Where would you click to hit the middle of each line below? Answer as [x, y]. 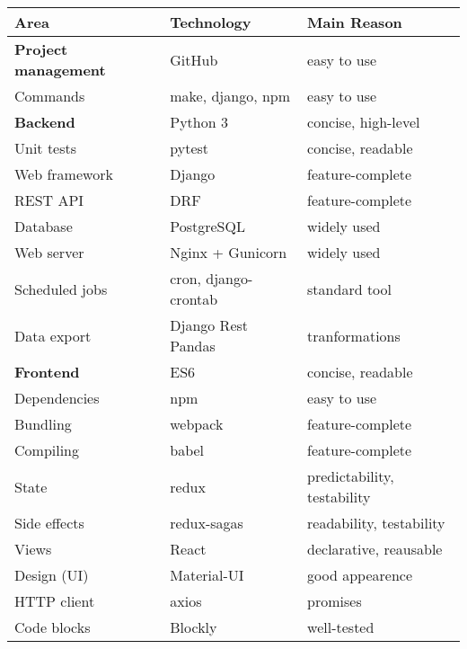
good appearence [360, 575]
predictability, [351, 476]
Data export [53, 335]
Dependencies [57, 398]
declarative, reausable [375, 549]
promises [335, 601]
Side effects [49, 523]
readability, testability [376, 523]
